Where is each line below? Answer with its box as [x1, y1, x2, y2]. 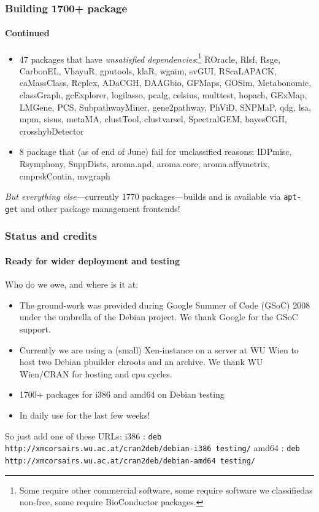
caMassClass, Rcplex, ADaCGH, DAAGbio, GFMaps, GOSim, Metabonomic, [19, 76, 312, 89]
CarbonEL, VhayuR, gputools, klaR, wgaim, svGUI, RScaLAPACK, [19, 64, 277, 77]
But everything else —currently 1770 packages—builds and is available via [5, 190, 281, 203]
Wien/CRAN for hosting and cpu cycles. [19, 367, 172, 380]
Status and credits [5, 228, 97, 243]
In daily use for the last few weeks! [19, 408, 150, 421]
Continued [5, 26, 50, 39]
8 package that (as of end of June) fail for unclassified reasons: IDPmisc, [19, 145, 292, 158]
